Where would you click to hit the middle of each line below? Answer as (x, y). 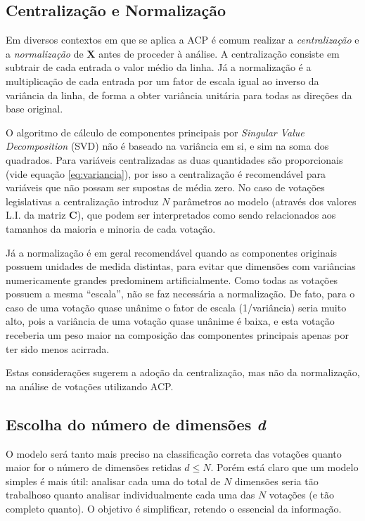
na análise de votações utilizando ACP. (90, 386)
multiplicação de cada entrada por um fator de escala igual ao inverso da (162, 81)
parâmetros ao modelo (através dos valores (264, 201)
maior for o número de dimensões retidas (94, 467)
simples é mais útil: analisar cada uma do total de (113, 481)
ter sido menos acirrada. (58, 348)
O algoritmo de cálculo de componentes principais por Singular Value (155, 132)
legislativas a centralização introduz (82, 201)
